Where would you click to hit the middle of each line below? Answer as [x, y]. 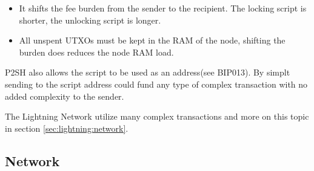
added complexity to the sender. [65, 96]
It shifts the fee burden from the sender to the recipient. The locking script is [163, 8]
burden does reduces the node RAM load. [96, 52]
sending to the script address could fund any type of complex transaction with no [156, 84]
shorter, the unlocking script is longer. [90, 20]
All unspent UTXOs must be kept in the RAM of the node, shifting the [152, 40]
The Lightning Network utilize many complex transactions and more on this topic [157, 116]
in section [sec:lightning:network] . [67, 128]
